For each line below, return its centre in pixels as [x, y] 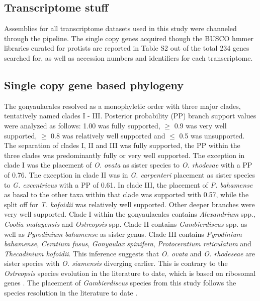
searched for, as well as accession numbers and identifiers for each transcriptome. [128, 57]
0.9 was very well [200, 125]
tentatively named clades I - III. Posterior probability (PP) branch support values [130, 116]
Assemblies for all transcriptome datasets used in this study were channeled [120, 28]
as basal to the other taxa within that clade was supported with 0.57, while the [126, 194]
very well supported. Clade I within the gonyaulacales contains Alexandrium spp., [130, 214]
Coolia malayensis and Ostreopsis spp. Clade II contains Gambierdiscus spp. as [126, 223]
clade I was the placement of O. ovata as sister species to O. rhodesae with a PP [128, 165]
